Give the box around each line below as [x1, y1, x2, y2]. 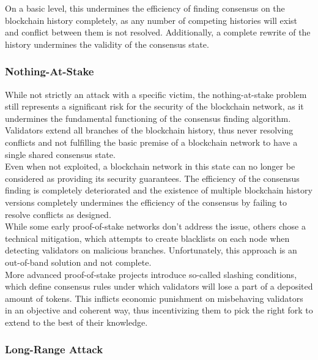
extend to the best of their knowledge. [5, 315, 148, 328]
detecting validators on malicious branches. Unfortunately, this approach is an [5, 244, 297, 257]
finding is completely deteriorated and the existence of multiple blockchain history [5, 184, 312, 197]
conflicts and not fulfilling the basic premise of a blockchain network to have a [5, 135, 298, 148]
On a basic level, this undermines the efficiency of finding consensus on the [5, 2, 285, 14]
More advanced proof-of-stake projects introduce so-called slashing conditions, [5, 268, 297, 280]
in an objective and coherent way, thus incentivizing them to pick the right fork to [5, 304, 313, 317]
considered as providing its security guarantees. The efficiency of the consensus [5, 171, 300, 184]
